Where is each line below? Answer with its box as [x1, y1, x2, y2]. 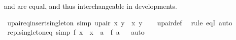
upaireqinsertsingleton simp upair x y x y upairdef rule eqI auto [7, 17, 233, 27]
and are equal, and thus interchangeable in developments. [4, 1, 177, 11]
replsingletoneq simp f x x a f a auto [7, 27, 145, 37]
